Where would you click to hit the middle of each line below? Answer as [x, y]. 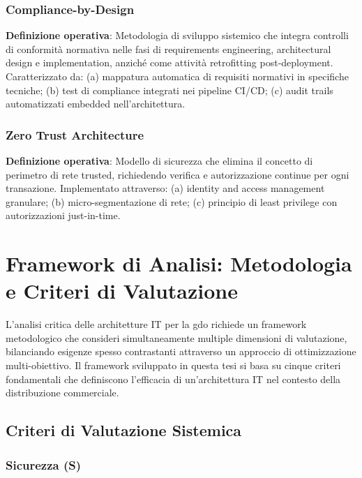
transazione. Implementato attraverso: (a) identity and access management [165, 188]
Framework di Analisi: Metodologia [179, 263]
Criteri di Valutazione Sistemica [124, 430]
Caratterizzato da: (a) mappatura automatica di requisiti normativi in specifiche [177, 76]
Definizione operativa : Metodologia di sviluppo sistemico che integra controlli [177, 35]
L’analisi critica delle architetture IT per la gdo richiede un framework [156, 324]
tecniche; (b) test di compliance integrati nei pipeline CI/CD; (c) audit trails [169, 90]
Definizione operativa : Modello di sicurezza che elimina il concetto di [159, 160]
